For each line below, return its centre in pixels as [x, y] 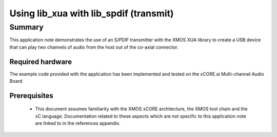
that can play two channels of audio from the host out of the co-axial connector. [94, 47]
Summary [26, 27]
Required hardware [41, 62]
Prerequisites [31, 95]
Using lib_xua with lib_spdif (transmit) [92, 13]
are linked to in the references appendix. [78, 123]
